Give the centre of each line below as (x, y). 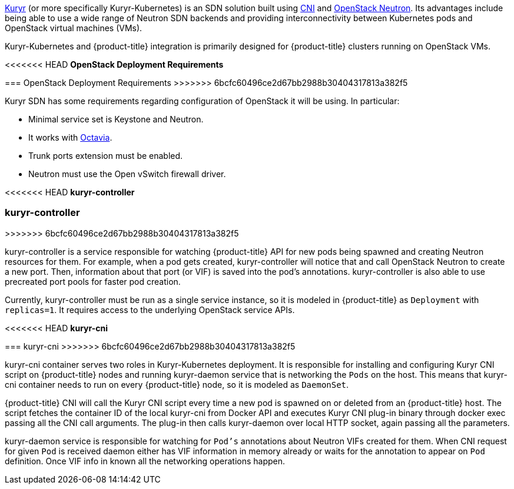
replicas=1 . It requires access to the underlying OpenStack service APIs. (150, 310)
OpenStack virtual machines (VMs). (74, 28)
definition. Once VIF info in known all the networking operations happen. (145, 461)
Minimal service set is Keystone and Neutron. (116, 119)
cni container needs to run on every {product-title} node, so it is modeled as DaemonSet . (177, 384)
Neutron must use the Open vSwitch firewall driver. (127, 174)
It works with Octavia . (70, 137)
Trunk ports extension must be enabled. (106, 156)
